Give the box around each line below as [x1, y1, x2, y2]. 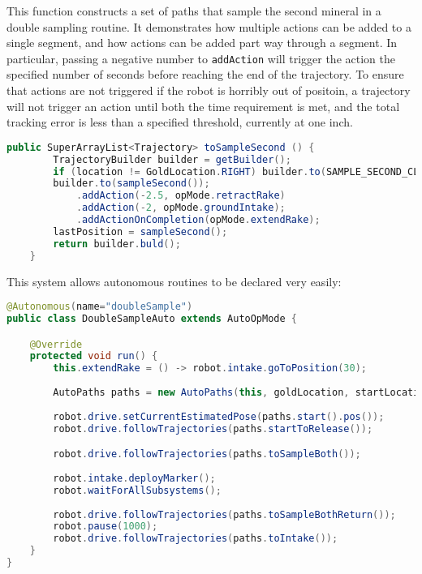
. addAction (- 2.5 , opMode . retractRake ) [75, 190, 286, 202]
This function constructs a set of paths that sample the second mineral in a [6, 2, 381, 19]
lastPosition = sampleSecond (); [53, 225, 228, 238]
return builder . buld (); [53, 238, 181, 250]
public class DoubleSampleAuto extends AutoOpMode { [6, 313, 297, 325]
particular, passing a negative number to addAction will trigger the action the [6, 49, 395, 66]
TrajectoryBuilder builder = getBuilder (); [53, 153, 291, 165]
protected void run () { [29, 350, 158, 362]
